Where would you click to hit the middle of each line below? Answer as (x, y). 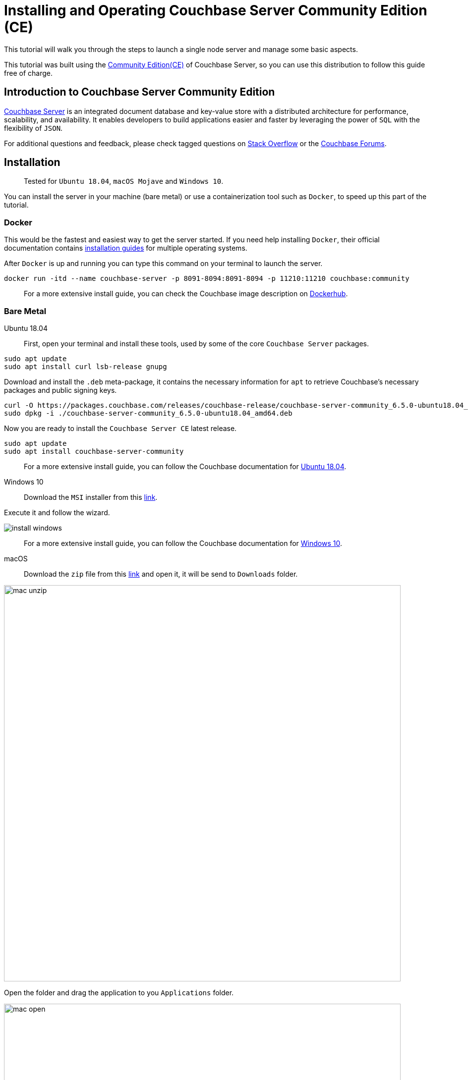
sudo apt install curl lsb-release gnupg (86, 366)
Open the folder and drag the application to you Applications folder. (119, 992)
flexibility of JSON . (33, 128)
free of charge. (28, 73)
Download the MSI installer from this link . (91, 497)
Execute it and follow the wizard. (57, 512)
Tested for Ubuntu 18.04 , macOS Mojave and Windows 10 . (124, 181)
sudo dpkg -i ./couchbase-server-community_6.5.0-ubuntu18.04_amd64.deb (148, 413)
